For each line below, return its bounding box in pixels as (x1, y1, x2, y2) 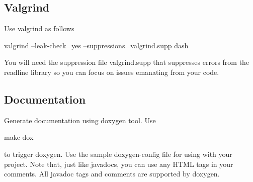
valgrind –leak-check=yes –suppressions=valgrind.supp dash (4, 40, 189, 50)
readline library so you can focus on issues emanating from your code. (4, 66, 219, 77)
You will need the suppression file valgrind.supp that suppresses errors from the (4, 57, 249, 67)
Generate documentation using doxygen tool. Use (4, 115, 156, 125)
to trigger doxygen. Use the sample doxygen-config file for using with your (4, 148, 232, 159)
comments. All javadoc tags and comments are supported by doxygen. (4, 168, 220, 179)
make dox (4, 132, 34, 142)
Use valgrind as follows (4, 23, 74, 34)
